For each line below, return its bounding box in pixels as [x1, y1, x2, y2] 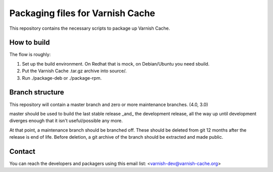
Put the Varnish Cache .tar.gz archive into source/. [22, 68, 127, 74]
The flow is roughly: [9, 51, 51, 58]
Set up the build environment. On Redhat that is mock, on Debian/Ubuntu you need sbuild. [22, 61, 210, 67]
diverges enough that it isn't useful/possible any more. [9, 118, 123, 124]
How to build [9, 38, 50, 47]
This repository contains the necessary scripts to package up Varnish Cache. [9, 25, 170, 31]
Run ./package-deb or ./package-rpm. [22, 75, 102, 81]
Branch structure [9, 88, 64, 97]
